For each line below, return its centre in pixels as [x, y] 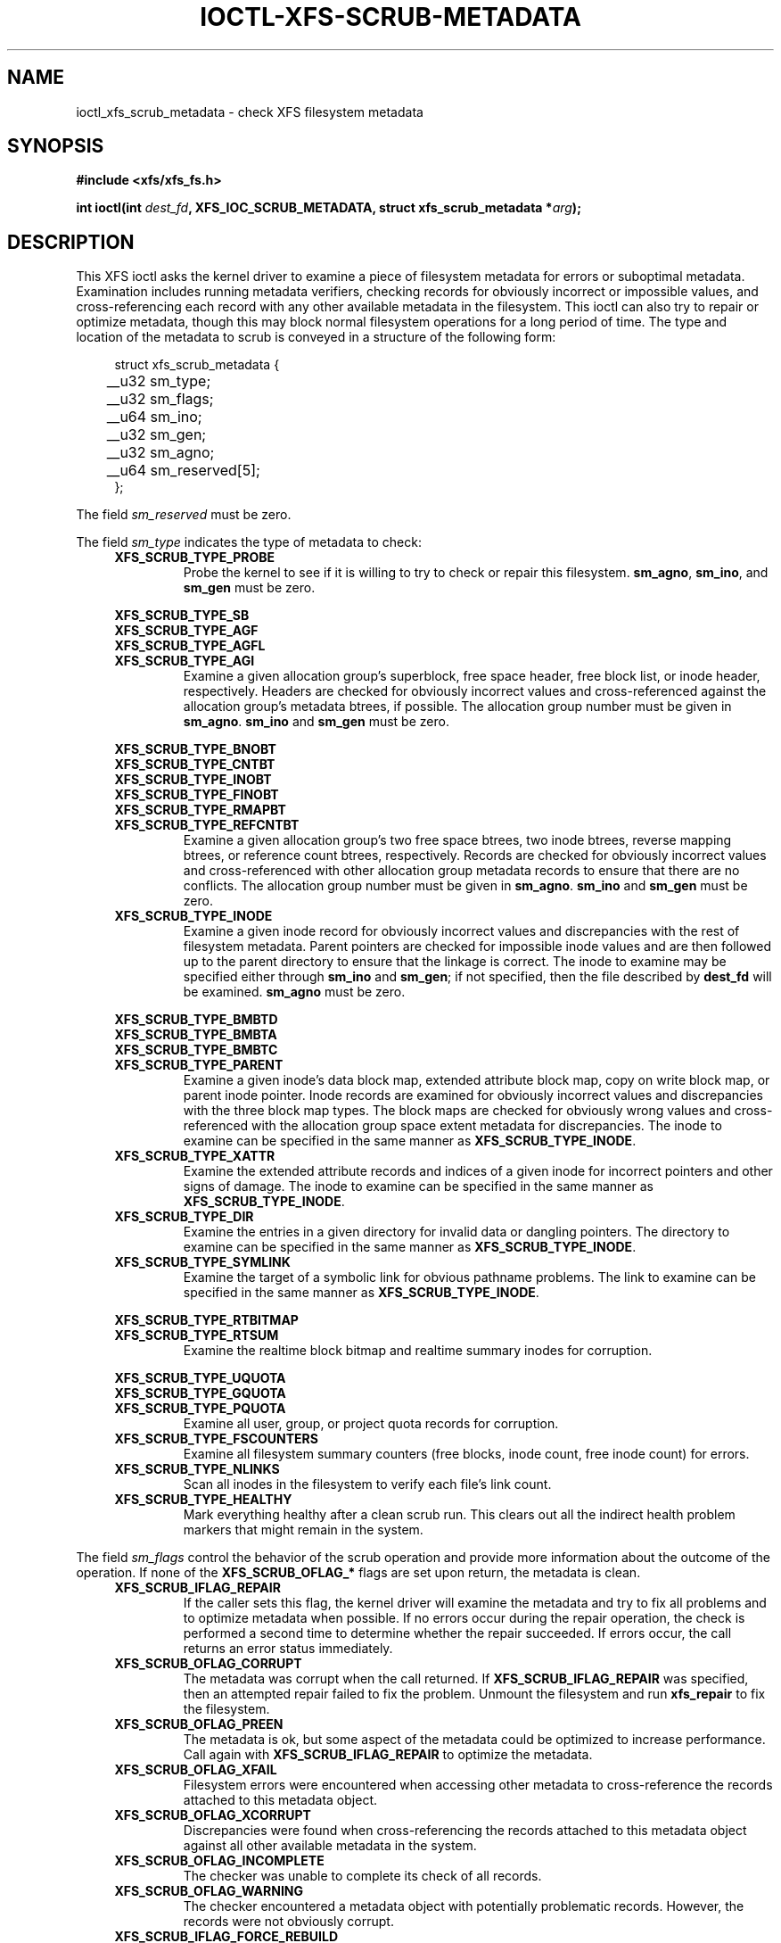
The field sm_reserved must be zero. [184, 515]
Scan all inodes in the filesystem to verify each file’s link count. [367, 1484]
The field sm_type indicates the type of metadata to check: [249, 542]
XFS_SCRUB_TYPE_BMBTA [196, 1035]
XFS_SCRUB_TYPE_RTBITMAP [206, 1320]
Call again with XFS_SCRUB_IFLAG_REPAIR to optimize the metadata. [388, 1755]
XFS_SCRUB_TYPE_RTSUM [197, 1335]
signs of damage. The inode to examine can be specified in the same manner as [418, 1186]
